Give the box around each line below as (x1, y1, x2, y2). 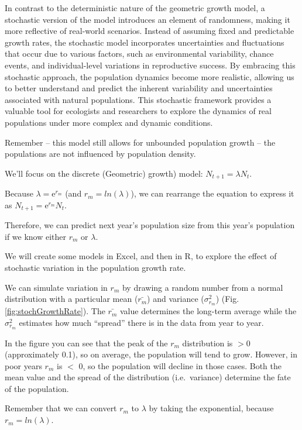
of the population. (5, 382, 69, 394)
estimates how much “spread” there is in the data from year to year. (19, 316, 264, 328)
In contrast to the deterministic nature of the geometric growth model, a (5, 2, 265, 13)
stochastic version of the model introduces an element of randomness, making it (5, 13, 290, 25)
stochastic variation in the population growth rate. (5, 262, 186, 273)
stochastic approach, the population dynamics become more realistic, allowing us (5, 70, 294, 82)
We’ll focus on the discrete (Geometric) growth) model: (5, 167, 203, 179)
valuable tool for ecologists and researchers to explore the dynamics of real (5, 105, 272, 117)
